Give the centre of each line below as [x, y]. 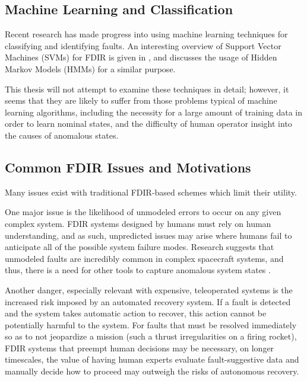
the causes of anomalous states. [62, 135]
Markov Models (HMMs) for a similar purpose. [90, 68]
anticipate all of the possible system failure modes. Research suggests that [140, 247]
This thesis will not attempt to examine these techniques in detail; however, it [147, 89]
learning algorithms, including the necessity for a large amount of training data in [153, 112]
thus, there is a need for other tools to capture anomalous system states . [138, 270]
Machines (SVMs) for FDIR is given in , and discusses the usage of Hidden [141, 57]
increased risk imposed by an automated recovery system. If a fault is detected [148, 301]
